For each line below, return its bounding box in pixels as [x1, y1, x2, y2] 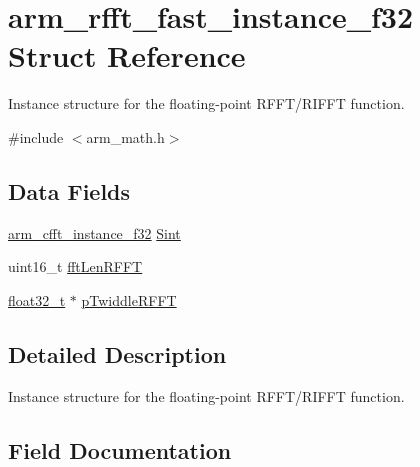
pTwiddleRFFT [81, 289, 177, 310]
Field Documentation [8, 434, 232, 465]
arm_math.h [86, 126, 165, 147]
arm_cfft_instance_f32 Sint [8, 222, 181, 243]
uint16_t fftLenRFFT [8, 256, 143, 277]
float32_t [8, 289, 66, 310]
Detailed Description [8, 338, 227, 369]
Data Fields [8, 175, 131, 206]
